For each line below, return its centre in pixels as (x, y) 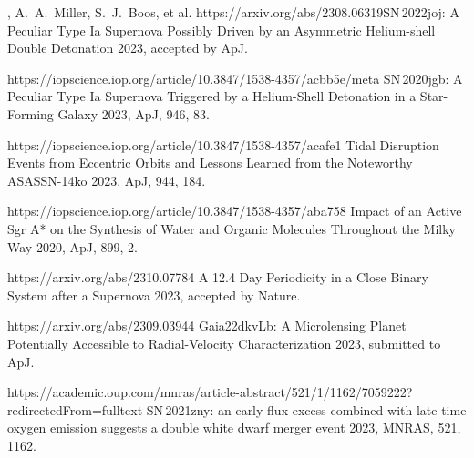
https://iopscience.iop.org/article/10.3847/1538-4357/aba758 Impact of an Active (235, 211)
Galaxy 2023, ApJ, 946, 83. (134, 113)
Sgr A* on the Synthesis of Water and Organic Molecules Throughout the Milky (232, 228)
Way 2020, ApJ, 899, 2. (72, 246)
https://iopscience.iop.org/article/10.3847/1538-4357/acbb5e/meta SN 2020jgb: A (235, 78)
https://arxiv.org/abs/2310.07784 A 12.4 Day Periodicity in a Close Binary (218, 277)
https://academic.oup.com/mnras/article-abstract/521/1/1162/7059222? (210, 392)
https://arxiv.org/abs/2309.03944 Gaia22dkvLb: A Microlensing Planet (207, 326)
